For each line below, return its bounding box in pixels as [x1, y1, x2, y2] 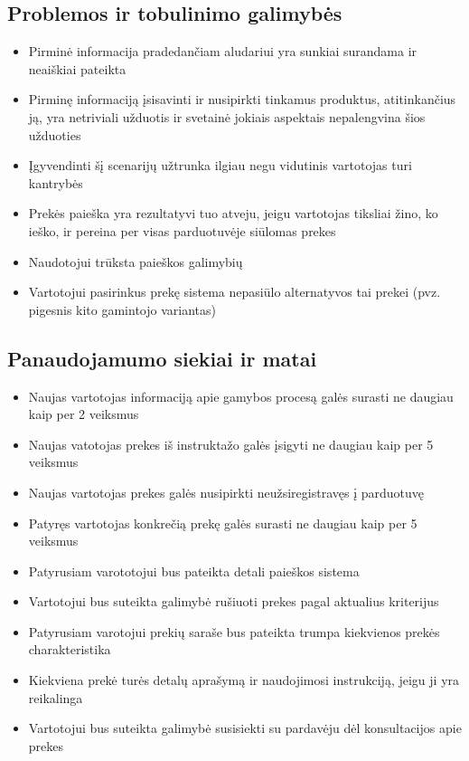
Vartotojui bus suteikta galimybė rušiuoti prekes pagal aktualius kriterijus [28, 592, 439, 611]
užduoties [28, 125, 81, 144]
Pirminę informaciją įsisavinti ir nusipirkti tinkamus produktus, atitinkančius [28, 90, 456, 109]
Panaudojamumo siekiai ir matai [7, 344, 317, 372]
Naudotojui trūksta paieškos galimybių [28, 252, 243, 271]
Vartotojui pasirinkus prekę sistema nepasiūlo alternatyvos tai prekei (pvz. [28, 282, 441, 301]
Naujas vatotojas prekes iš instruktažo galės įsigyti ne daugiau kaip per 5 [28, 434, 434, 453]
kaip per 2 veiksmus [28, 404, 139, 423]
